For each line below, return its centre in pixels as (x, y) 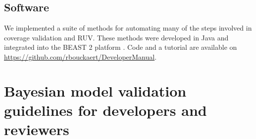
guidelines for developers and (105, 110)
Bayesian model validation (95, 90)
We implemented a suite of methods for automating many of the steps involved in (128, 28)
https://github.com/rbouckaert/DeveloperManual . (80, 56)
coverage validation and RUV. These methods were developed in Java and (116, 37)
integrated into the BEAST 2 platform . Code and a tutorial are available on (121, 47)
